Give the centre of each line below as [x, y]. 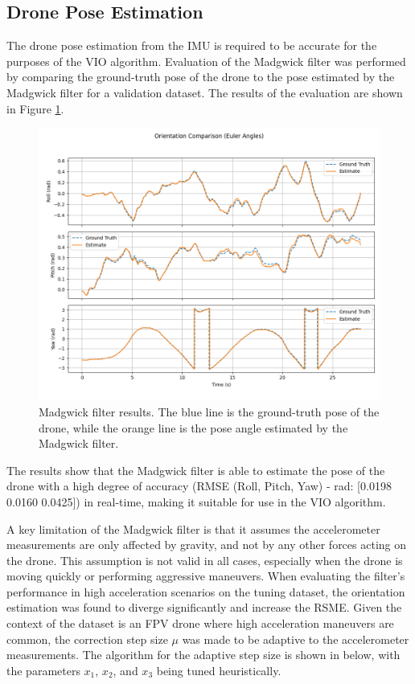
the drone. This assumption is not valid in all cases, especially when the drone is [205, 560]
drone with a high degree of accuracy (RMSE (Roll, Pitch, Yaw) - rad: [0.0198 [199, 486]
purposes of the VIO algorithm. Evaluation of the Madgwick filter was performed [206, 61]
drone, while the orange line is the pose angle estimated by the [193, 427]
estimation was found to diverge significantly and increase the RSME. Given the [204, 607]
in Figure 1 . [35, 108]
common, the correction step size [87, 639]
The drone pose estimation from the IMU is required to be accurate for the [192, 45]
